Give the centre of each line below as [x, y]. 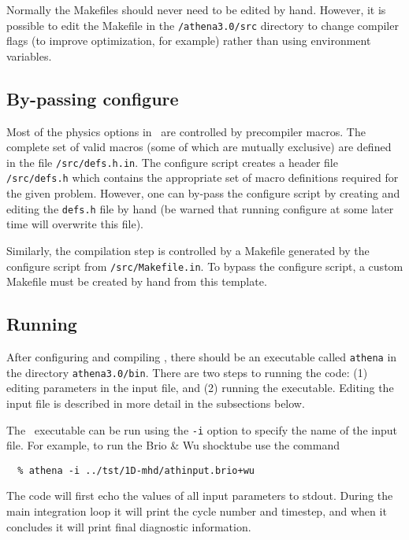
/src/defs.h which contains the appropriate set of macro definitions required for [203, 178]
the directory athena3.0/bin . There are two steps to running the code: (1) [187, 372]
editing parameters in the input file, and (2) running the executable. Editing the [200, 388]
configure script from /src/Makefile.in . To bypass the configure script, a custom [205, 266]
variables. [29, 55]
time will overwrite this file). [75, 224]
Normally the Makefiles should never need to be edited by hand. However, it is [196, 9]
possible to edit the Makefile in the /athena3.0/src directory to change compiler [203, 25]
